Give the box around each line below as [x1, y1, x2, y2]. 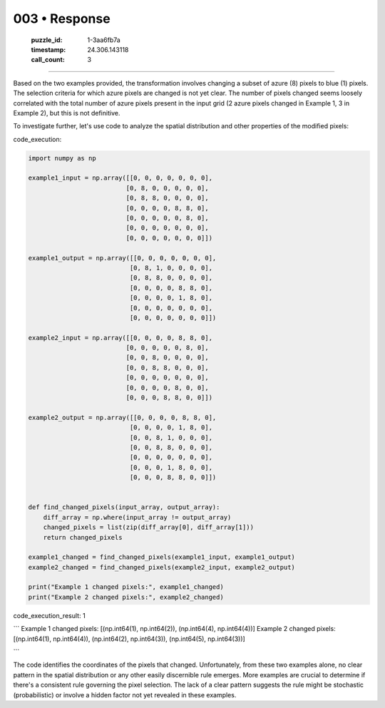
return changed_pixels [43, 533, 123, 541]
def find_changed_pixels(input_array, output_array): [28, 503, 220, 511]
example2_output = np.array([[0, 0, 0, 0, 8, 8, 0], [28, 414, 217, 421]
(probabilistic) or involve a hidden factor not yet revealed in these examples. [13, 690, 237, 699]
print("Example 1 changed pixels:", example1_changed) [28, 583, 224, 591]
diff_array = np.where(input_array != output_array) [43, 513, 232, 521]
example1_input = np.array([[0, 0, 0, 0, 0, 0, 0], [28, 174, 213, 182]
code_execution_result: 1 [13, 611, 86, 620]
